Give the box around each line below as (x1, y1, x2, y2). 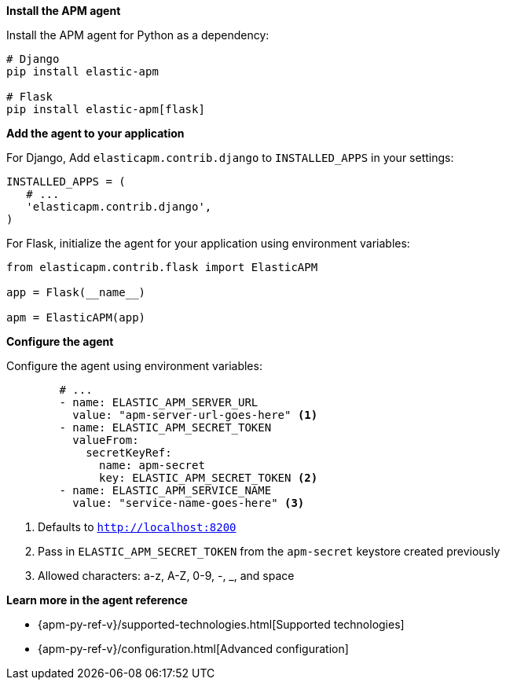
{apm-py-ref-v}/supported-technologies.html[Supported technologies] (38, 618, 405, 631)
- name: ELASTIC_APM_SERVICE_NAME (59, 484, 272, 497)
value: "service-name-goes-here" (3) (72, 497, 305, 509)
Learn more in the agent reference (6, 593, 188, 607)
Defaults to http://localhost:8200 (38, 520, 236, 534)
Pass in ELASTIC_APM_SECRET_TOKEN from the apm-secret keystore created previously (38, 545, 500, 558)
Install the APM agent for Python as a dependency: (6, 28, 269, 42)
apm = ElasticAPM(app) (6, 311, 146, 324)
